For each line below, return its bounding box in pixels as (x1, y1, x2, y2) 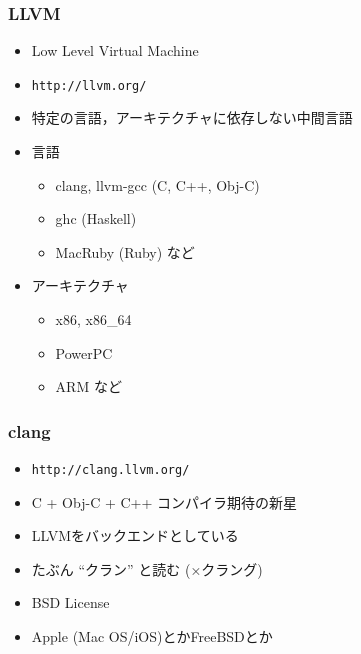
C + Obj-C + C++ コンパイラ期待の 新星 (31, 491, 298, 512)
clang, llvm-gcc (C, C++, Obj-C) (55, 174, 260, 195)
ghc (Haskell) (55, 208, 137, 229)
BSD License (31, 592, 110, 613)
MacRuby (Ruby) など (55, 241, 195, 262)
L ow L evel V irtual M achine (31, 40, 199, 61)
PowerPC (55, 342, 113, 363)
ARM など (55, 376, 122, 397)
